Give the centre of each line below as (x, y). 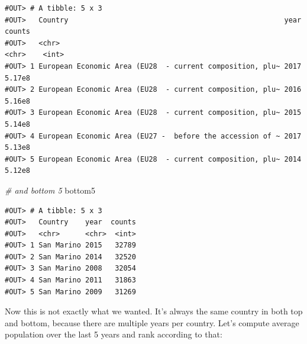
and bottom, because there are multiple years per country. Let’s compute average (152, 322)
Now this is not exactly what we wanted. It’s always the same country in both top (154, 311)
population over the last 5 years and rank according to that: (114, 334)
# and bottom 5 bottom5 (50, 190)
